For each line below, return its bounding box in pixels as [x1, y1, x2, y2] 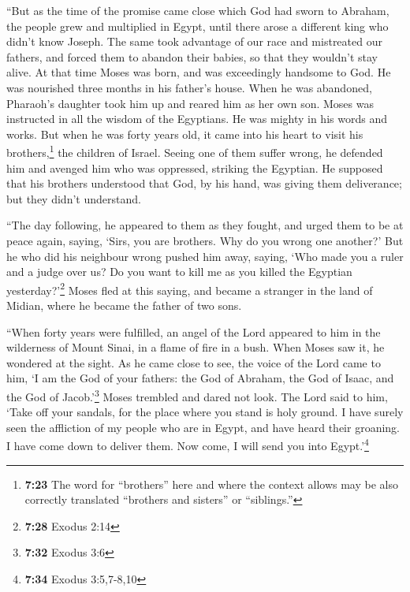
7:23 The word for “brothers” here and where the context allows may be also [24, 475, 398, 492]
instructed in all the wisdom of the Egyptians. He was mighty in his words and [6, 110, 387, 127]
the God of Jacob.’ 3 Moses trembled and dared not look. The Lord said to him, [6, 385, 388, 404]
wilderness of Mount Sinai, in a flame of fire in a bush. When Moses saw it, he [6, 339, 385, 356]
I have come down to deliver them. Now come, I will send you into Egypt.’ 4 [6, 435, 369, 454]
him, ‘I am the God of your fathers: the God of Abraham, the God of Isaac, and [6, 370, 394, 386]
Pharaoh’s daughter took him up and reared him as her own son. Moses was [6, 95, 374, 111]
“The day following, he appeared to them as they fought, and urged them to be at [6, 217, 404, 233]
